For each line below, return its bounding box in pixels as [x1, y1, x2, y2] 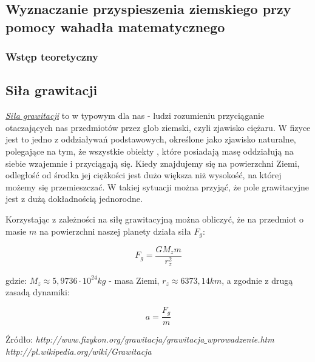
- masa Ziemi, [109, 273, 160, 286]
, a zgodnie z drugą [222, 273, 293, 286]
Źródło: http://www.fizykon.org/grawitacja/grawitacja [5, 333, 205, 346]
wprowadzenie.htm [206, 333, 274, 346]
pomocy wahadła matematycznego [5, 17, 225, 36]
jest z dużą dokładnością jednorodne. [5, 192, 143, 205]
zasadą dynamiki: [5, 286, 70, 298]
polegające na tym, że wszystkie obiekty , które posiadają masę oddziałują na [5, 145, 294, 157]
